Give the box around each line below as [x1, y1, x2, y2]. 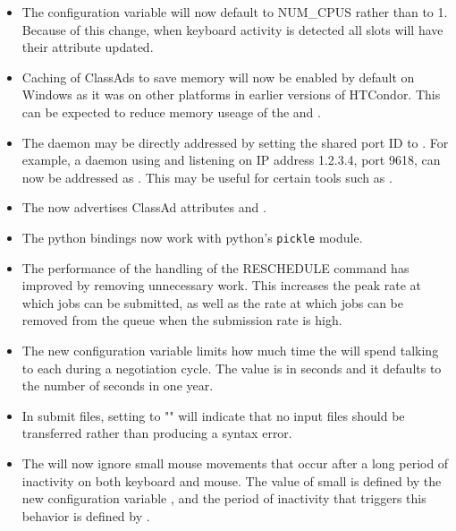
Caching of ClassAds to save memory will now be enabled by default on [21, 67, 415, 86]
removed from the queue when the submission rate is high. [21, 311, 342, 330]
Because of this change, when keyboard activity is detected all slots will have [21, 20, 443, 39]
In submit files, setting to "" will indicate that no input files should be [21, 406, 405, 424]
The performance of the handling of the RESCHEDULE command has [21, 258, 410, 277]
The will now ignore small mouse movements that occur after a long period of [21, 453, 449, 472]
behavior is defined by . [21, 506, 150, 525]
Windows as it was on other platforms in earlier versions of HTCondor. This [21, 85, 441, 104]
